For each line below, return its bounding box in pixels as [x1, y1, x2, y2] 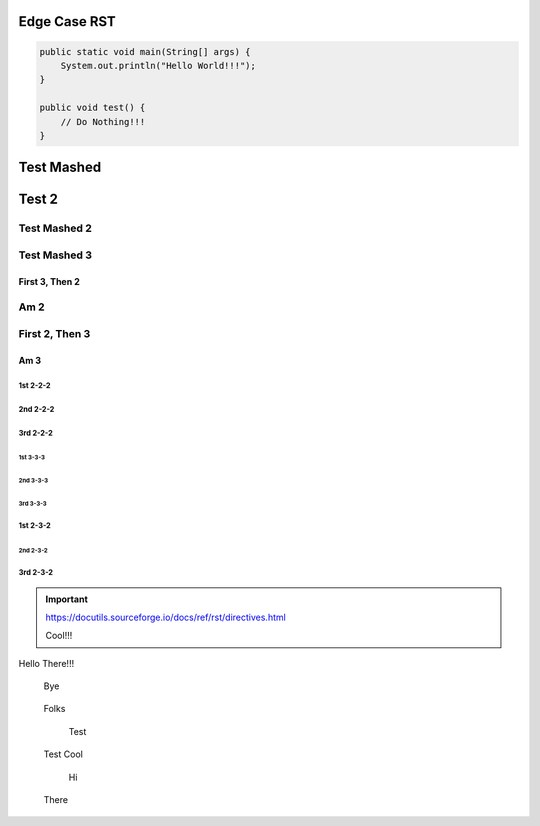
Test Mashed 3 [18, 248, 92, 262]
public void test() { [39, 102, 146, 114]
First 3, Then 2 [18, 275, 80, 287]
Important [45, 593, 89, 605]
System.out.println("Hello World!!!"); [60, 60, 257, 71]
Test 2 [18, 191, 59, 208]
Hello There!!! [18, 657, 75, 669]
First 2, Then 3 [18, 327, 91, 341]
